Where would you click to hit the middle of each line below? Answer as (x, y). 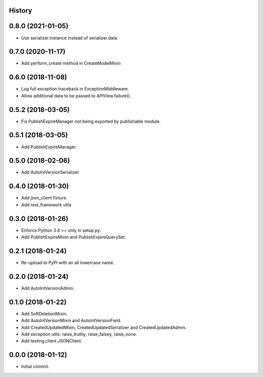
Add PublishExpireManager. (49, 147)
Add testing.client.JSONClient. (52, 341)
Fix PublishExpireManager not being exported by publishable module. (91, 121)
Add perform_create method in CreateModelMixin (71, 63)
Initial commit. (35, 367)
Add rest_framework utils (46, 205)
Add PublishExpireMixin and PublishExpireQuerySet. (74, 237)
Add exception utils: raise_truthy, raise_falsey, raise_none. (79, 334)
